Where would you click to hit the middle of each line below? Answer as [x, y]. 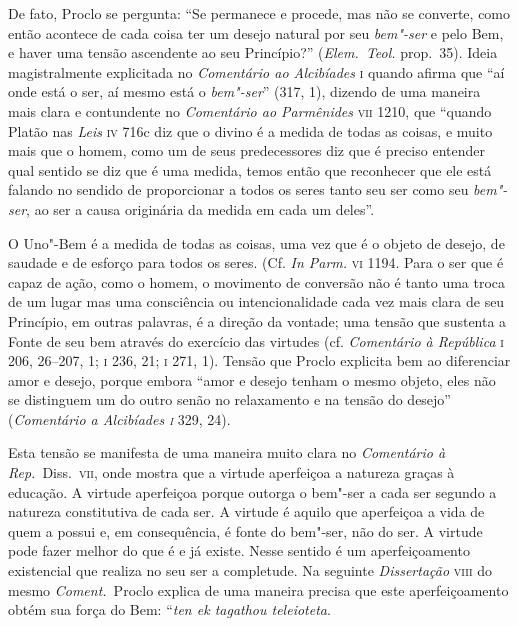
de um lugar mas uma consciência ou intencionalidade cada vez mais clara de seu [256, 301]
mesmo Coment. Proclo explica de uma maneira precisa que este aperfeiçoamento [258, 589]
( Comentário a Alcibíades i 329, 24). [119, 418]
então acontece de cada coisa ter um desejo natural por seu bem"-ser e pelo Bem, [256, 32]
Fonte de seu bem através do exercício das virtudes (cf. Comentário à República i [256, 340]
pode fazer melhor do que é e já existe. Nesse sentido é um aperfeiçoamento [239, 550]
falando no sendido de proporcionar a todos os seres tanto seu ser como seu [238, 189]
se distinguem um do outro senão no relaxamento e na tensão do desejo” [229, 399]
